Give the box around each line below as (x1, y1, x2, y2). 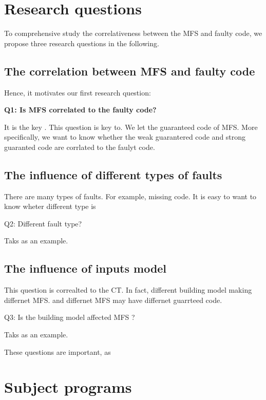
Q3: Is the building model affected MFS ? (4, 312, 135, 322)
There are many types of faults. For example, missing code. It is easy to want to (4, 191, 257, 201)
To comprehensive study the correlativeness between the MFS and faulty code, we (4, 28, 262, 39)
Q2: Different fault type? (4, 218, 82, 228)
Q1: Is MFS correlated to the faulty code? (4, 104, 157, 115)
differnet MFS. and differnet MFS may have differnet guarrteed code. (4, 294, 222, 305)
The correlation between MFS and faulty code (4, 63, 255, 79)
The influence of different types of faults (4, 166, 222, 182)
